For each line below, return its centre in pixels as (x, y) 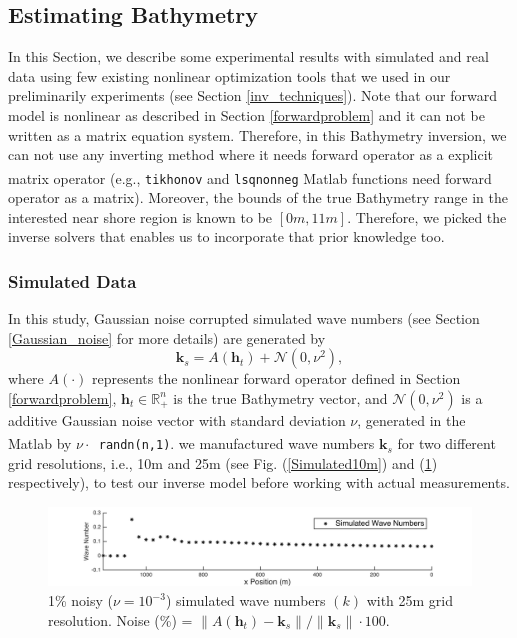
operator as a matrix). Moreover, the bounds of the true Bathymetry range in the (258, 197)
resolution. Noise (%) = (120, 619)
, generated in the (411, 419)
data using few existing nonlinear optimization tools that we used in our (229, 75)
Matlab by (40, 443)
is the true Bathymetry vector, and (280, 397)
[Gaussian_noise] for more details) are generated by (167, 337)
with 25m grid (410, 600)
